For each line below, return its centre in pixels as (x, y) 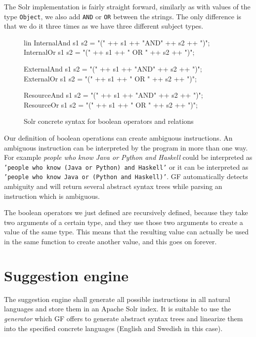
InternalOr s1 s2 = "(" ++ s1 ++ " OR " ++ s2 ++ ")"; (109, 52)
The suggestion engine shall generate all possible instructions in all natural (117, 299)
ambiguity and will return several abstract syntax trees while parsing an (113, 186)
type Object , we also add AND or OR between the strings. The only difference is (123, 16)
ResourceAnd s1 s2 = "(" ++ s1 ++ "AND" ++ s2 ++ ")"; (113, 95)
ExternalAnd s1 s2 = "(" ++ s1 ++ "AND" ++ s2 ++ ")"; (113, 69)
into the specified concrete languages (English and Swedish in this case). (113, 328)
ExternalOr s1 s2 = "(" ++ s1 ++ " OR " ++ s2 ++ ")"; (110, 78)
